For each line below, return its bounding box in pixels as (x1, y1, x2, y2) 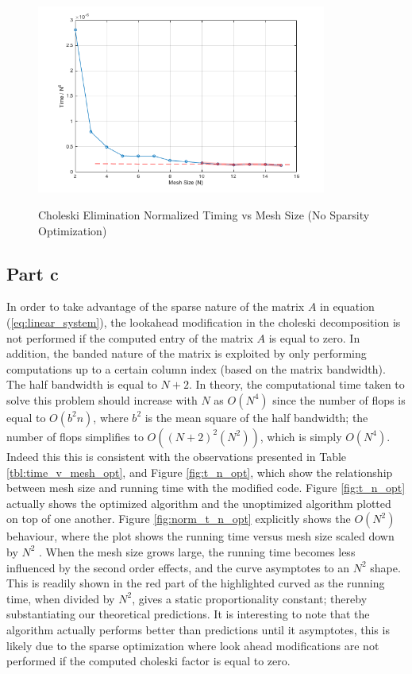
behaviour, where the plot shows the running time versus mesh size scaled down (6, 528, 395, 544)
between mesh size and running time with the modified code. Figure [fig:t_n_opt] (6, 479, 406, 496)
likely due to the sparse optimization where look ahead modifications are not (6, 637, 379, 653)
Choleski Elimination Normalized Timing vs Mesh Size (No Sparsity (38, 207, 370, 223)
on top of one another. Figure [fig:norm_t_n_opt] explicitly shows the (6, 510, 351, 527)
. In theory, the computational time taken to (188, 376, 405, 393)
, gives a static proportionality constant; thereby (132, 590, 368, 606)
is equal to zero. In (268, 329, 360, 346)
